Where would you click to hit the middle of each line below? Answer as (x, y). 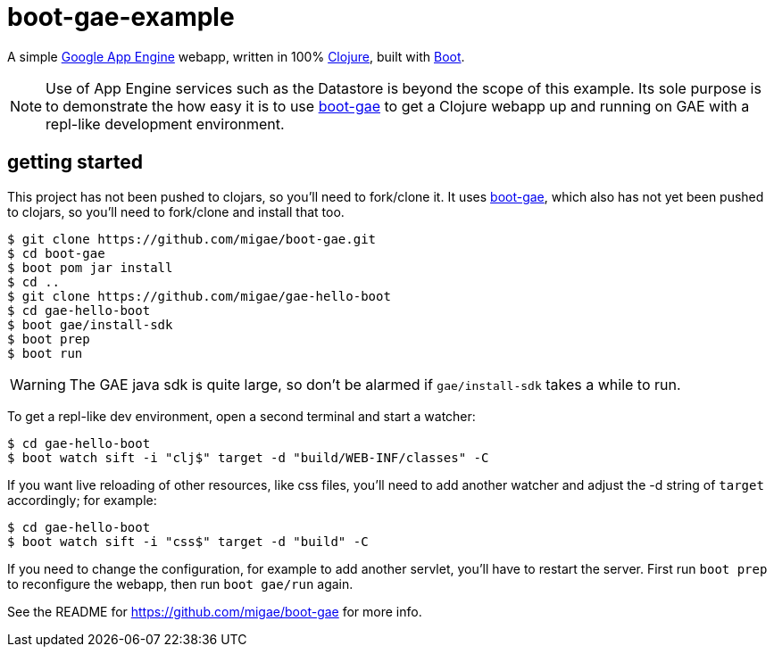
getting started (75, 162)
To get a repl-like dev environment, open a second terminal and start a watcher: (241, 416)
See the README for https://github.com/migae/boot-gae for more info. (215, 611)
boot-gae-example (121, 17)
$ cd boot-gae (56, 253)
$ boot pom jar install (90, 267)
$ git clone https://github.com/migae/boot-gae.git (192, 239)
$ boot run (45, 353)
